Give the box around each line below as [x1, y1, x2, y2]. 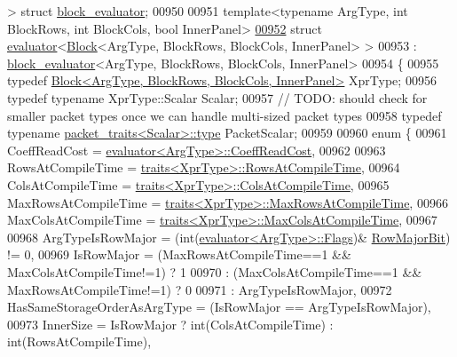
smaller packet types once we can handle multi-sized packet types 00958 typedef [7, 106, 442, 124]
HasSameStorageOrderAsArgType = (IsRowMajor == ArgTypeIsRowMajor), [7, 297, 431, 316]
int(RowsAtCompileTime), [7, 332, 152, 351]
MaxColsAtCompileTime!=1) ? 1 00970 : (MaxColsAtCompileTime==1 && [7, 262, 422, 281]
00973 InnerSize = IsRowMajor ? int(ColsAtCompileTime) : [7, 314, 334, 333]
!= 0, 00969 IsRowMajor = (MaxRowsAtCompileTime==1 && [7, 245, 351, 264]
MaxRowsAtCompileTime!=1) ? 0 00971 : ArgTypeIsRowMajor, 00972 [7, 280, 392, 298]
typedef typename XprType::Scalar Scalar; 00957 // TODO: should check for [7, 88, 428, 107]
